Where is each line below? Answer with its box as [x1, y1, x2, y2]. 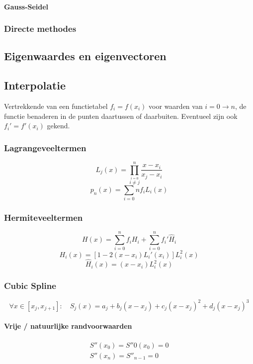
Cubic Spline [4, 279, 56, 292]
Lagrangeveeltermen [4, 141, 86, 154]
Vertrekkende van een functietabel [4, 101, 108, 111]
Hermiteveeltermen [4, 211, 83, 223]
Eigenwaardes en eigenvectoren [4, 48, 167, 64]
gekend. [47, 120, 70, 131]
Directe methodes [4, 22, 77, 35]
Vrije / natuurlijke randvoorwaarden [4, 321, 132, 331]
